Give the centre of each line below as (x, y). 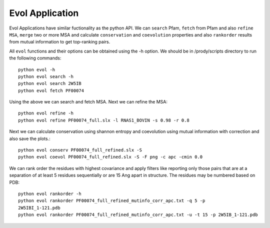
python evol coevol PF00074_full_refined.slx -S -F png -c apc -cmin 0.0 (110, 157)
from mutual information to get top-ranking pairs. (60, 42)
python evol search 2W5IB (50, 83)
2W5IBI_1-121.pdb (39, 208)
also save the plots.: (30, 138)
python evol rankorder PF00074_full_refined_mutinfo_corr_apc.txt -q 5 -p (112, 201)
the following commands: (35, 58)
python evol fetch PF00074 (51, 90)
